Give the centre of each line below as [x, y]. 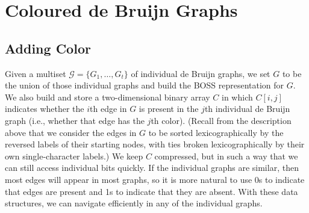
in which [237, 97]
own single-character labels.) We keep [74, 156]
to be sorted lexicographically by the [216, 132]
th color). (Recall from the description [221, 120]
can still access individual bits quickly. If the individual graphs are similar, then [152, 168]
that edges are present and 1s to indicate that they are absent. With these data [151, 191]
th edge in [108, 109]
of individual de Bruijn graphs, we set [201, 73]
